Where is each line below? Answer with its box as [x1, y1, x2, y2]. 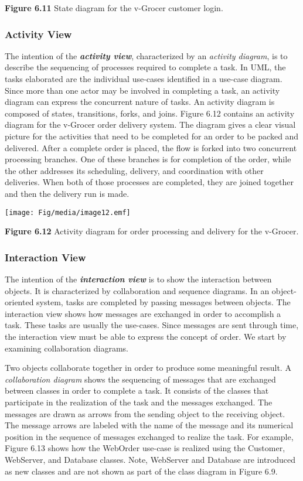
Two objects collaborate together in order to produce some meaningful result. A [5, 361, 291, 374]
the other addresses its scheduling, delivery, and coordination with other [5, 164, 264, 176]
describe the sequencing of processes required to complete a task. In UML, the [5, 61, 286, 73]
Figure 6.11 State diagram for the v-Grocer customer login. [5, 2, 223, 13]
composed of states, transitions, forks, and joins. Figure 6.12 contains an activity [5, 107, 295, 119]
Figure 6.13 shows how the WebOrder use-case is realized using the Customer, [5, 442, 285, 454]
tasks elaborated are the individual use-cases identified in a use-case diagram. [5, 73, 282, 84]
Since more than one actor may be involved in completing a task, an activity [5, 84, 280, 96]
